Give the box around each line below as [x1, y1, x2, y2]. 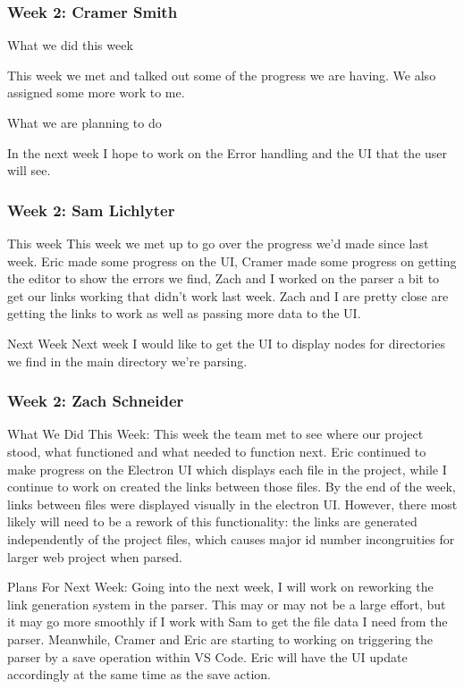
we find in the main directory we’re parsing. [7, 351, 248, 370]
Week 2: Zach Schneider [7, 390, 184, 412]
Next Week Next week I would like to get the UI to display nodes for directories [7, 333, 445, 352]
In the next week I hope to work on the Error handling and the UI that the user [7, 143, 448, 162]
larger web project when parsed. [7, 547, 182, 566]
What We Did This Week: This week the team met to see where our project [7, 424, 424, 443]
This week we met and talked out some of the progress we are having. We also [7, 65, 436, 84]
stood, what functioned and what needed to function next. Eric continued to [7, 441, 426, 460]
